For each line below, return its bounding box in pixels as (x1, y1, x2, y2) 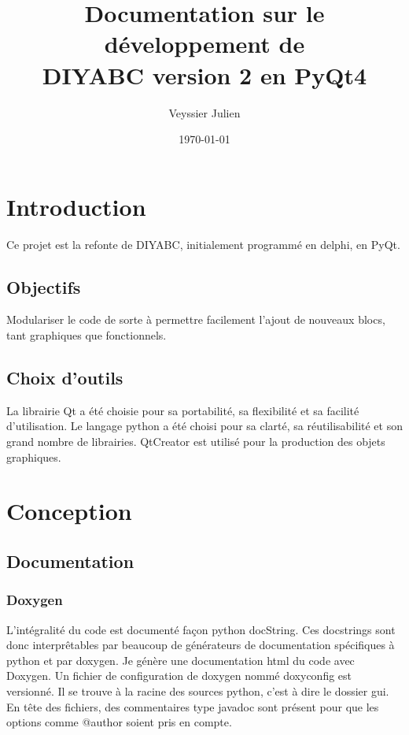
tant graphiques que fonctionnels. (6, 327, 167, 343)
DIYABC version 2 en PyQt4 (42, 58, 367, 91)
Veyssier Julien (168, 104, 241, 121)
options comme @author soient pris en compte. (6, 714, 232, 730)
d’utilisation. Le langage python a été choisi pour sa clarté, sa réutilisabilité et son (6, 418, 403, 434)
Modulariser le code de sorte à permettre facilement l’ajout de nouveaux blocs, (6, 311, 385, 328)
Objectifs (6, 274, 81, 299)
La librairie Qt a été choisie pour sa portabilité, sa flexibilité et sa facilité (6, 402, 359, 418)
